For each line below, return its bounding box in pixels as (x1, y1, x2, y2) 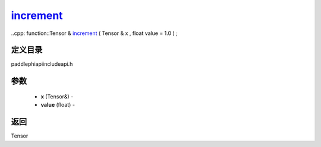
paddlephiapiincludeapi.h (11, 60, 73, 68)
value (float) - (40, 101, 75, 108)
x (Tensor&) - (40, 92, 74, 100)
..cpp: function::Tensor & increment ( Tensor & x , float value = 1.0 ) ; (11, 30, 178, 37)
